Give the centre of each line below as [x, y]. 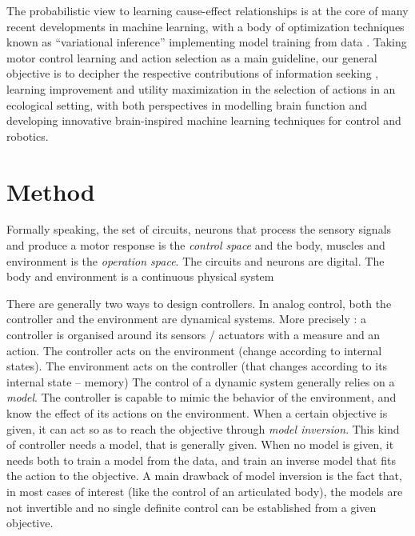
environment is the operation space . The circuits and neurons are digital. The [196, 260]
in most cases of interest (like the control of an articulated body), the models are [205, 491]
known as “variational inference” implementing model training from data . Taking [207, 42]
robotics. [28, 136]
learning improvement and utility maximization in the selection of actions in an [201, 88]
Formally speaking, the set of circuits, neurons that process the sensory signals [199, 229]
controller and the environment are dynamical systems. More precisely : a [187, 319]
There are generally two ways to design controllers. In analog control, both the [199, 303]
